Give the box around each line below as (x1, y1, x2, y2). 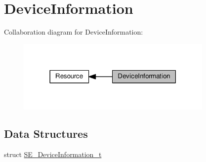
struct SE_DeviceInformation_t (4, 149, 102, 160)
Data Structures (4, 126, 88, 141)
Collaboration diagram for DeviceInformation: (4, 27, 143, 37)
